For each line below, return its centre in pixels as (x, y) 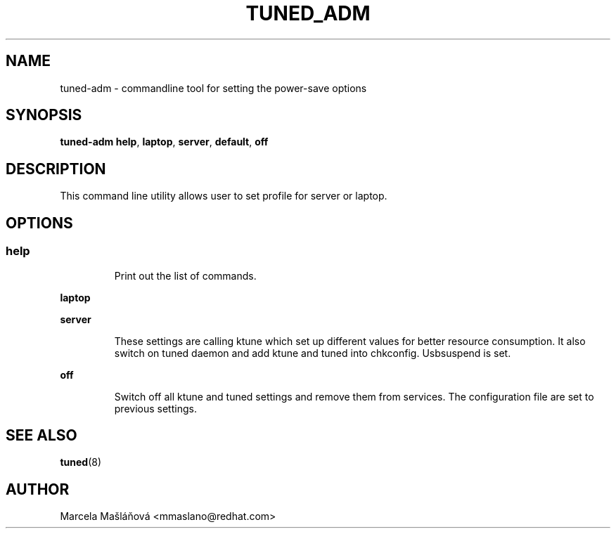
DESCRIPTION (56, 169)
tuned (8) (81, 462)
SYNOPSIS (44, 115)
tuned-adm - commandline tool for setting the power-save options (213, 88)
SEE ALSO (41, 435)
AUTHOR (38, 489)
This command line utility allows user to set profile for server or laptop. (224, 196)
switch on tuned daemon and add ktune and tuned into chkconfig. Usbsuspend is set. (313, 353)
